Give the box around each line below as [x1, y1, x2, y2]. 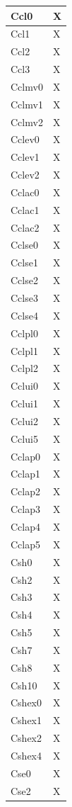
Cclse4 [11, 307, 38, 322]
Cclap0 [11, 448, 40, 463]
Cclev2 [11, 167, 40, 182]
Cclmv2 [11, 114, 43, 129]
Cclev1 [11, 149, 40, 164]
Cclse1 [11, 255, 38, 270]
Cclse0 [11, 237, 38, 252]
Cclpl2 [11, 361, 38, 376]
